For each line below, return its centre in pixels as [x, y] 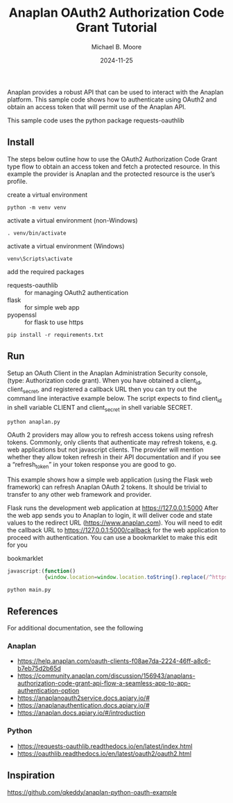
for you [17, 545]
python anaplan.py [34, 422]
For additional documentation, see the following [75, 628]
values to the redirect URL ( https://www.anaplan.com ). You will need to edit [115, 523]
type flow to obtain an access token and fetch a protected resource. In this [114, 166]
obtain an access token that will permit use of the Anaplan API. [97, 106]
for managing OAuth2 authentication [76, 292]
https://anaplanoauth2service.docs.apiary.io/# [84, 698]
